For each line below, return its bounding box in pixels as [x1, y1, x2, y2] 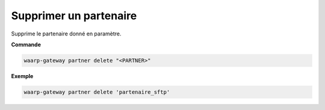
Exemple [11, 72, 34, 79]
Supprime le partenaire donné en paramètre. [11, 30, 122, 37]
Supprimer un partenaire [11, 9, 137, 22]
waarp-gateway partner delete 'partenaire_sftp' [23, 88, 170, 96]
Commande [11, 41, 42, 48]
